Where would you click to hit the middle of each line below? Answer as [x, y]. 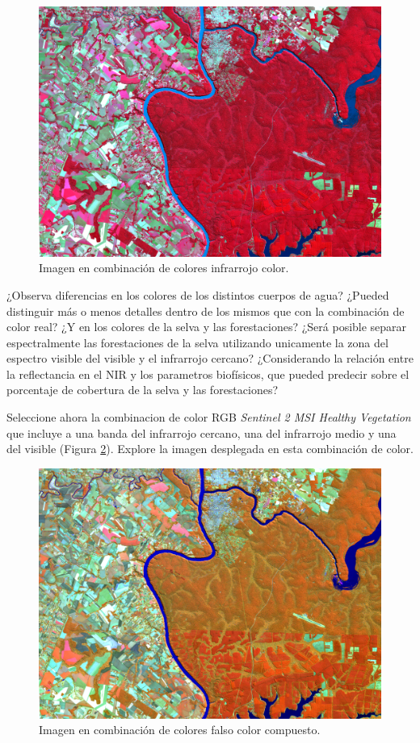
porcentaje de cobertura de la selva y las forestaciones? [143, 390]
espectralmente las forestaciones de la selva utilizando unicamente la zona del [197, 342]
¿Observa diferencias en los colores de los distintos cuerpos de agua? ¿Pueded [198, 294]
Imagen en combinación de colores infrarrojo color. [164, 268]
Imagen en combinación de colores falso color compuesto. [180, 730]
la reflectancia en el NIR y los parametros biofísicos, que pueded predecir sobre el [208, 374]
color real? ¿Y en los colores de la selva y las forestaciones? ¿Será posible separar [207, 327]
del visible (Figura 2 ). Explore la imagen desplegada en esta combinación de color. [210, 449]
